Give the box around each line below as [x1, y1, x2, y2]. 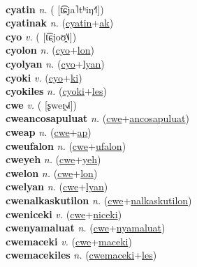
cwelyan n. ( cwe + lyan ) [6, 179, 108, 194]
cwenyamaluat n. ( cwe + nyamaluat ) [6, 220, 166, 235]
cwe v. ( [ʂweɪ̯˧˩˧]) [6, 97, 78, 112]
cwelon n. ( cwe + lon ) [6, 165, 98, 180]
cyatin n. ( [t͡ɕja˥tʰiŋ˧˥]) [6, 1, 104, 16]
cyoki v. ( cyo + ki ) [6, 70, 82, 84]
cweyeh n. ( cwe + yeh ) [6, 152, 101, 167]
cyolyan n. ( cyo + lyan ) [6, 56, 105, 70]
